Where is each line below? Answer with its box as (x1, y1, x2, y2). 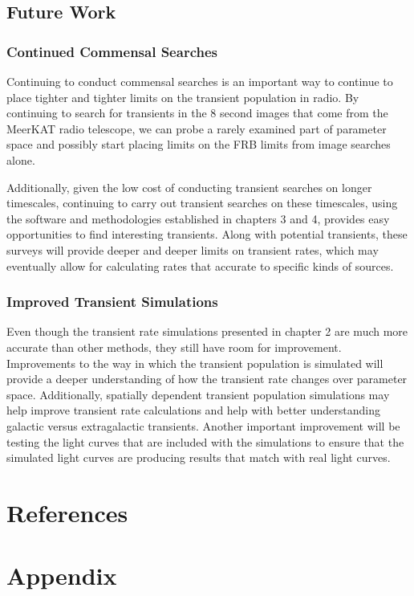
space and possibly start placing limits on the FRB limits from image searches (6, 136, 391, 153)
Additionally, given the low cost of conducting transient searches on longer (6, 178, 372, 195)
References (6, 496, 128, 529)
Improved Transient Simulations (6, 292, 218, 312)
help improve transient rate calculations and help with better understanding (6, 402, 380, 418)
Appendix (6, 559, 117, 592)
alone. (6, 151, 35, 168)
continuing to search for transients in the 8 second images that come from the (6, 104, 388, 121)
